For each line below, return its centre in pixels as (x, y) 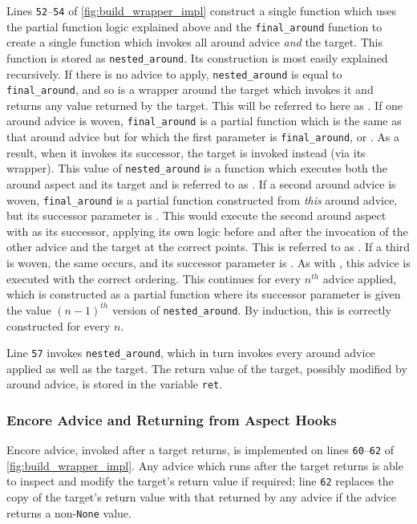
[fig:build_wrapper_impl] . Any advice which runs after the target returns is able (205, 465)
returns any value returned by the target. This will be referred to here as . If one (205, 105)
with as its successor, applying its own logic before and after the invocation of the (207, 231)
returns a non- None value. (69, 512)
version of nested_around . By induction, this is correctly (251, 309)
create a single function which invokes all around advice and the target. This (194, 42)
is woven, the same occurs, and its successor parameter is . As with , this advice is (208, 263)
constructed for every (59, 325)
